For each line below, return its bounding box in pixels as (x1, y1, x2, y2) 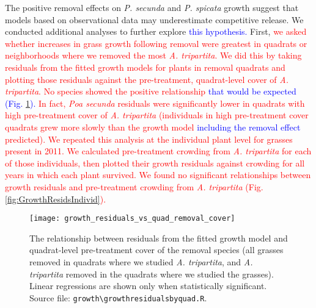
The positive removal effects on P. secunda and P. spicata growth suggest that (5, 1, 299, 13)
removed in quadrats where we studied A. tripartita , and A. (29, 255, 253, 268)
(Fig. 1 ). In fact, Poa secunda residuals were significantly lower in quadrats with (5, 96, 305, 109)
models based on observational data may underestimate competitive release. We (5, 13, 304, 26)
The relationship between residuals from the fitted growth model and (29, 231, 288, 244)
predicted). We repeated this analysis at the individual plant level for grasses (5, 132, 293, 145)
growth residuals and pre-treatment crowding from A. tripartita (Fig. (5, 180, 263, 193)
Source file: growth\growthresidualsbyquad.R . (29, 291, 207, 304)
